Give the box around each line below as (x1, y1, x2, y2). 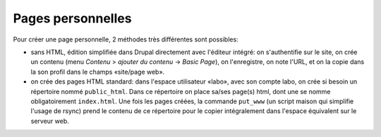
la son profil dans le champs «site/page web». (30, 67, 165, 76)
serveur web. (30, 117, 70, 125)
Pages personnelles (13, 11, 132, 26)
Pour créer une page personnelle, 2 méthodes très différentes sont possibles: (13, 35, 239, 44)
